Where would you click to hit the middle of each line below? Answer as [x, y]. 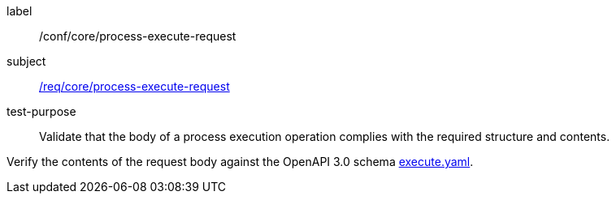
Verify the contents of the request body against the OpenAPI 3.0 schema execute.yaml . [240, 162]
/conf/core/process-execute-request [138, 36]
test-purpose [41, 111]
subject [26, 61]
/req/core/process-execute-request [134, 86]
